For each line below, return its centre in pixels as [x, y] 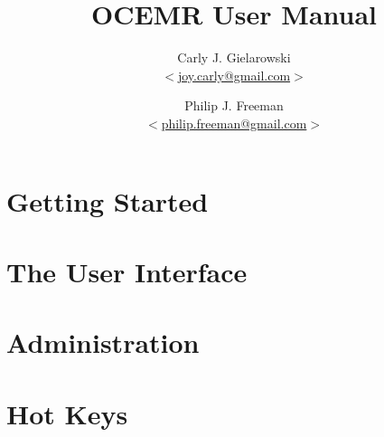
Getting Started [108, 200]
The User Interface [127, 271]
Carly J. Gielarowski [234, 57]
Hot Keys [67, 413]
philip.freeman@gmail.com [234, 123]
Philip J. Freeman [234, 105]
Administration [103, 342]
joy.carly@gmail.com [234, 75]
